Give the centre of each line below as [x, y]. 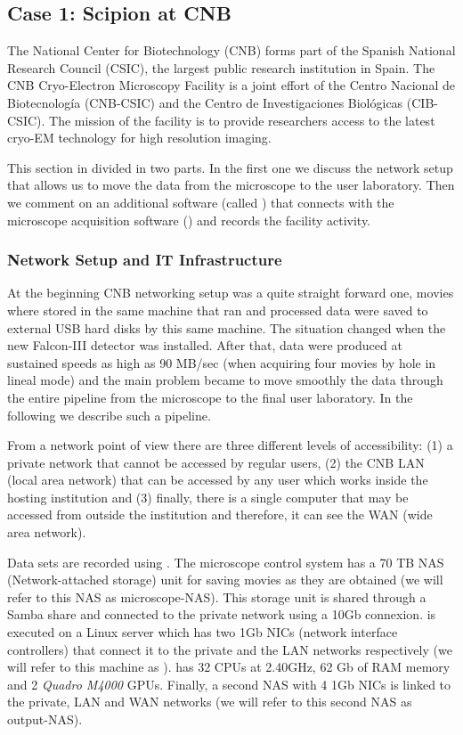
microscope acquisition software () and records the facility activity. [189, 220]
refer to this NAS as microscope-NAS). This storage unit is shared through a [217, 596]
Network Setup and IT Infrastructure [145, 260]
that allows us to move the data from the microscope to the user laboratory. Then [231, 185]
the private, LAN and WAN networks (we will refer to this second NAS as [210, 702]
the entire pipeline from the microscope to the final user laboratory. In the [210, 397]
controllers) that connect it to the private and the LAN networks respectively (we [230, 649]
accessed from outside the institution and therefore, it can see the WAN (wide [220, 514]
